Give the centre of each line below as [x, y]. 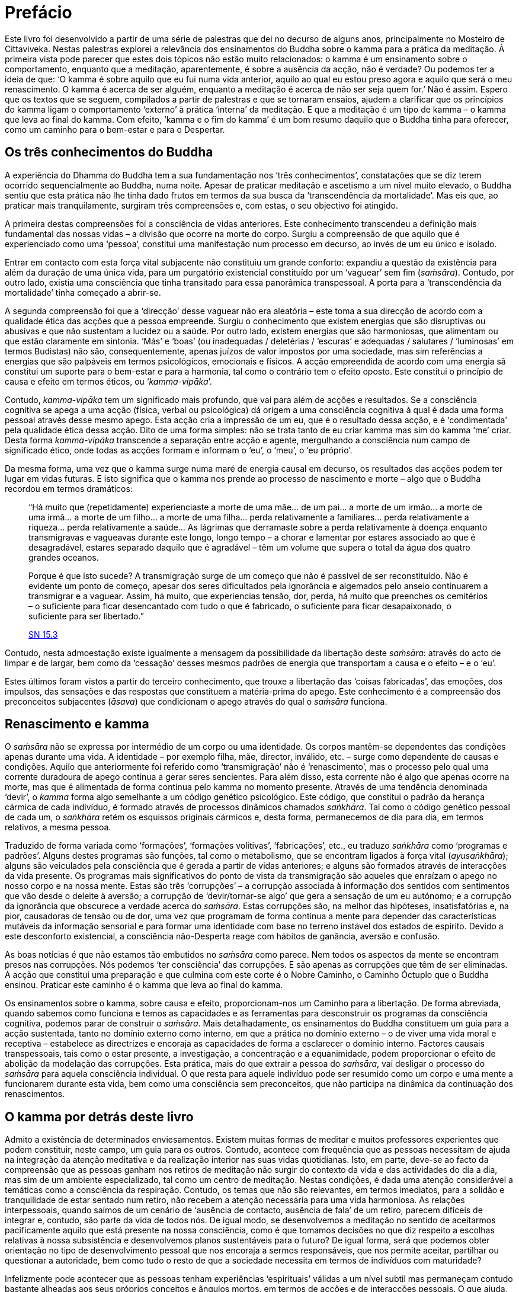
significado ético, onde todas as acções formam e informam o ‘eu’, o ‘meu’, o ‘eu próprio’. [179, 450]
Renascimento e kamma [77, 724]
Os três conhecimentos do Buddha [109, 152]
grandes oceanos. [64, 557]
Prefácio [39, 12]
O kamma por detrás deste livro [99, 1117]
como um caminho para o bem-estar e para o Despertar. [115, 129]
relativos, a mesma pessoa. [58, 827]
